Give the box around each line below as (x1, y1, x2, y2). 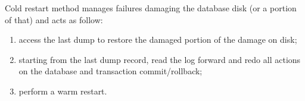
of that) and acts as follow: (5, 13, 103, 26)
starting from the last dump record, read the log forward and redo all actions (18, 53, 301, 65)
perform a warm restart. (18, 84, 107, 97)
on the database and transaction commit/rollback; (18, 65, 203, 77)
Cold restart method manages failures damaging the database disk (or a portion (5, 2, 297, 14)
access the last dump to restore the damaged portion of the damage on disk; (18, 33, 297, 46)
